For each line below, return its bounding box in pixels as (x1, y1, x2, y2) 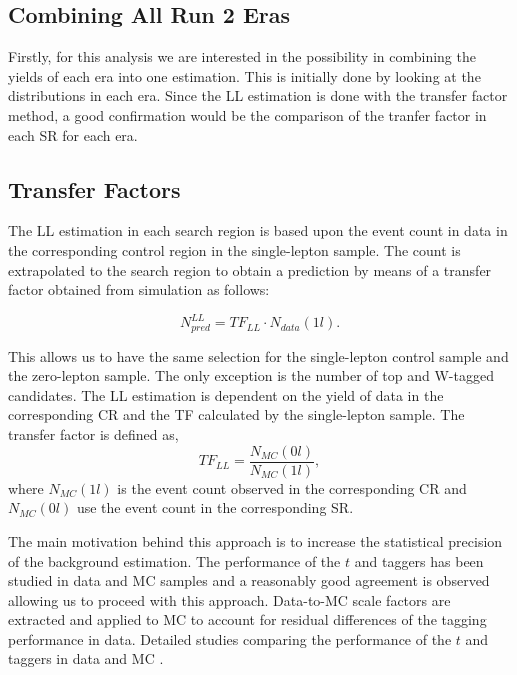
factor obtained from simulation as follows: (8, 279, 270, 300)
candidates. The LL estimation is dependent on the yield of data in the (8, 384, 444, 405)
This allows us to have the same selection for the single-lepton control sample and (8, 345, 509, 366)
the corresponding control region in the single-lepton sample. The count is (8, 239, 461, 260)
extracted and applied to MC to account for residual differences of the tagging (8, 609, 487, 630)
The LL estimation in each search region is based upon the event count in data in (8, 220, 508, 241)
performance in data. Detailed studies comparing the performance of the (8, 628, 452, 649)
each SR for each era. (8, 124, 138, 145)
